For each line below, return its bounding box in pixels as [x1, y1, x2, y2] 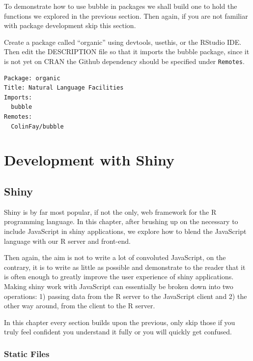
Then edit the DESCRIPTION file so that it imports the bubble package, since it [4, 46, 250, 57]
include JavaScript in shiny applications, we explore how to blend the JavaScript [4, 226, 247, 236]
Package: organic [4, 74, 60, 82]
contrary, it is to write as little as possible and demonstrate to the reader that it [4, 262, 246, 272]
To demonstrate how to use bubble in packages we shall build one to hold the [4, 1, 237, 11]
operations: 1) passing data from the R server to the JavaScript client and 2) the [4, 291, 247, 301]
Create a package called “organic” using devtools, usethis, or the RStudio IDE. [4, 36, 242, 47]
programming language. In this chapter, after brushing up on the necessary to [4, 216, 238, 227]
